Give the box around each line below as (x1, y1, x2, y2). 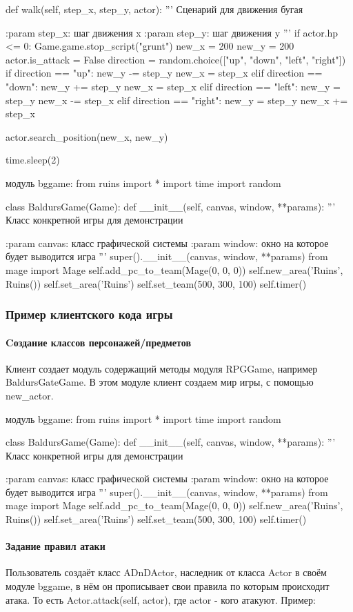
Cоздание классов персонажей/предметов (6, 335, 191, 349)
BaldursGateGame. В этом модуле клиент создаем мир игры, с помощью (6, 375, 314, 389)
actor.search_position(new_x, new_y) (6, 129, 168, 144)
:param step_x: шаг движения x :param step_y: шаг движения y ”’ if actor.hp (6, 25, 339, 39)
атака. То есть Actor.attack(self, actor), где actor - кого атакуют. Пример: (6, 592, 316, 606)
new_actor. (6, 388, 54, 402)
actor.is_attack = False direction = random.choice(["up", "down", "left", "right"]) (6, 52, 346, 66)
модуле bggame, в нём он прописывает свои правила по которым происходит (6, 579, 330, 593)
